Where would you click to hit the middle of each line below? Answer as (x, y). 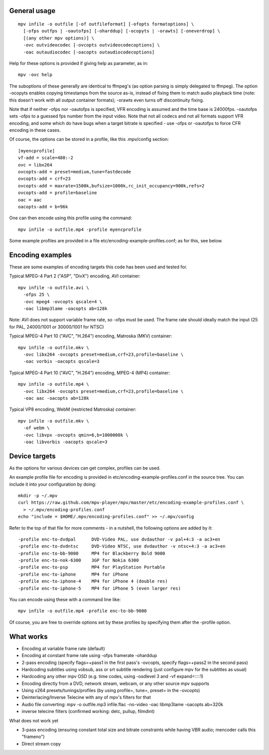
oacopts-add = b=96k (43, 207)
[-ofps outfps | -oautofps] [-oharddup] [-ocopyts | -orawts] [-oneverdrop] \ (122, 31)
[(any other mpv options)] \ (59, 38)
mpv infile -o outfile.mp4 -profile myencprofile (80, 229)
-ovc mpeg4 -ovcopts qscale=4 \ (63, 302)
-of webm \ (36, 428)
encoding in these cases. (35, 130)
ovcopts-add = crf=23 (44, 179)
